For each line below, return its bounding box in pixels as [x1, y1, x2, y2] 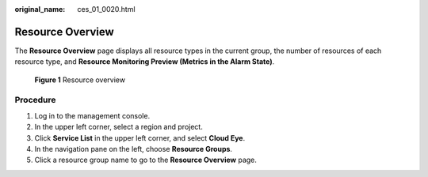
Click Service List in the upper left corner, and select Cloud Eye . [34, 133, 246, 142]
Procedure [14, 95, 56, 106]
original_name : [14, 5, 66, 13]
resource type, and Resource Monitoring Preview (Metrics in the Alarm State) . [14, 57, 275, 66]
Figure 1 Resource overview [34, 75, 126, 85]
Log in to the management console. [34, 111, 151, 120]
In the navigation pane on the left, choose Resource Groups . [34, 145, 233, 153]
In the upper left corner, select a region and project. [34, 122, 204, 132]
